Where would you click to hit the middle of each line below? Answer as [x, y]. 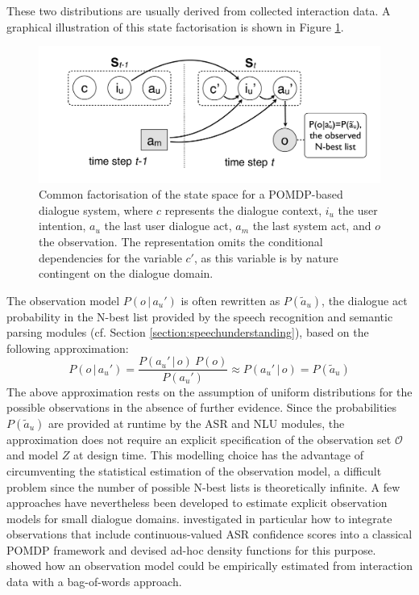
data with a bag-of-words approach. [94, 582]
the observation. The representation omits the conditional [181, 241]
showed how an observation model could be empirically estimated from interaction [209, 566]
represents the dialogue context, [243, 210]
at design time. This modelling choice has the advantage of [218, 455]
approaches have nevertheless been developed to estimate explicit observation [197, 503]
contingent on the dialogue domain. [126, 273]
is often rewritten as [230, 300]
